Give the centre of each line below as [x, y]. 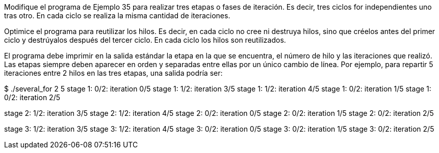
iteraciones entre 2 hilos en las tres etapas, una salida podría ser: [113, 73]
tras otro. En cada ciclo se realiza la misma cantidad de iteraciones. [117, 16]
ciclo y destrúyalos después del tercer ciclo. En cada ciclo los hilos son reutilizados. [145, 40]
